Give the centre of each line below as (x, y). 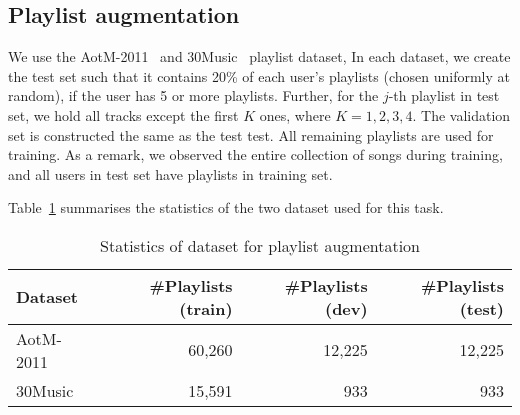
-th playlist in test (444, 95)
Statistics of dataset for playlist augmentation (260, 245)
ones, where (295, 114)
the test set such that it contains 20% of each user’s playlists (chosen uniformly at (259, 75)
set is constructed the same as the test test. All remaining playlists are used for (251, 134)
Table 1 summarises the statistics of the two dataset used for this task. (226, 207)
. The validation (461, 114)
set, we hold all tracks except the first (123, 114)
